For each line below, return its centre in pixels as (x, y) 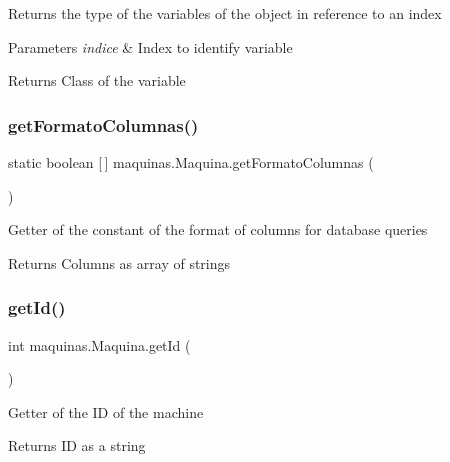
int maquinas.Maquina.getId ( (99, 344)
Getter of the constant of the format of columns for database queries (218, 229)
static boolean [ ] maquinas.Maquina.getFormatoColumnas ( (191, 162)
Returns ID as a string (77, 445)
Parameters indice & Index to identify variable (150, 46)
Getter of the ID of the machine (106, 411)
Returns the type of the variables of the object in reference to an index (225, 13)
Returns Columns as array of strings (119, 262)
